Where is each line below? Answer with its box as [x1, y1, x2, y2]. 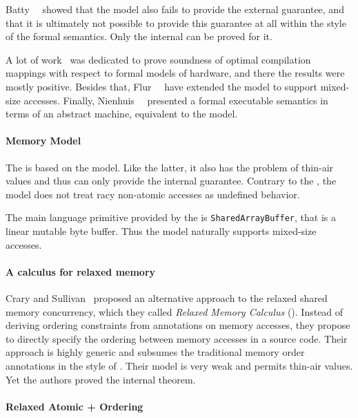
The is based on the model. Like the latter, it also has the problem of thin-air [6, 160, 334, 174]
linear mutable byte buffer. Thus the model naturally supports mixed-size [6, 223, 317, 238]
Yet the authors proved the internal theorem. [6, 372, 196, 386]
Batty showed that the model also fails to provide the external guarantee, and [6, 2, 344, 16]
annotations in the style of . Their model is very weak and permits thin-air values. [6, 358, 353, 372]
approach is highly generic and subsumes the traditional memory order [6, 345, 305, 359]
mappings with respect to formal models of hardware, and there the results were [6, 66, 345, 80]
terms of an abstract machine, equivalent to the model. [6, 106, 238, 121]
